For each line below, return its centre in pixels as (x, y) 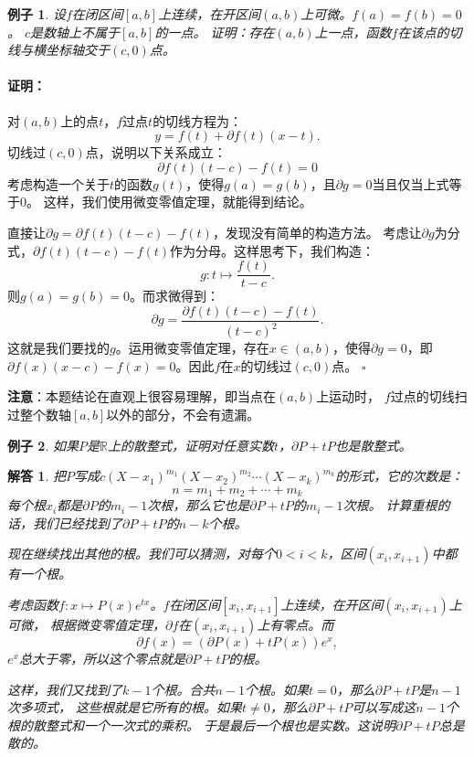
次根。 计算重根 (390, 505)
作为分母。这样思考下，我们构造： (273, 250)
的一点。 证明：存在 (215, 32)
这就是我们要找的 (58, 348)
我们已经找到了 (77, 522)
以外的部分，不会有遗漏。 (183, 414)
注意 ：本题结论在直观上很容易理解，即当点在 (142, 396)
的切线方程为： (198, 120)
